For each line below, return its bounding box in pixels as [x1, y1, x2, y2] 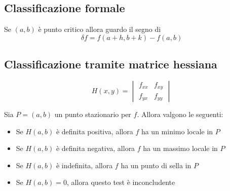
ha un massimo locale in [143, 143, 218, 154]
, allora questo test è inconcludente [66, 177, 175, 187]
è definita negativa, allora [56, 143, 135, 154]
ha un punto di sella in [121, 160, 191, 170]
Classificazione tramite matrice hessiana [4, 56, 217, 72]
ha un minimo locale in [141, 126, 213, 136]
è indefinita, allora [56, 160, 113, 170]
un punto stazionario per [54, 109, 131, 119]
